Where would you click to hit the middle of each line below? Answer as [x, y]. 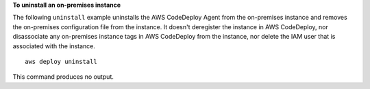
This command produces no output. [63, 77]
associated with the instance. [54, 46]
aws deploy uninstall [61, 61]
